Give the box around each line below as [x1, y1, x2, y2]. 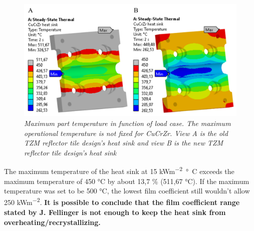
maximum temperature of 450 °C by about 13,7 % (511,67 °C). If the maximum [4, 175, 249, 186]
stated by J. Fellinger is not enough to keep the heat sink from [4, 207, 226, 217]
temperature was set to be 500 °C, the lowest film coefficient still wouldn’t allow [4, 185, 250, 196]
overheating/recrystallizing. [4, 216, 101, 227]
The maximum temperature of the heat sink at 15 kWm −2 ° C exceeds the [4, 164, 234, 176]
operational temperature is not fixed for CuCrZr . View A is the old [24, 127, 228, 138]
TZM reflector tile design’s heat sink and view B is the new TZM [24, 137, 223, 148]
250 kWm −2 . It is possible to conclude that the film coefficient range [4, 195, 240, 207]
